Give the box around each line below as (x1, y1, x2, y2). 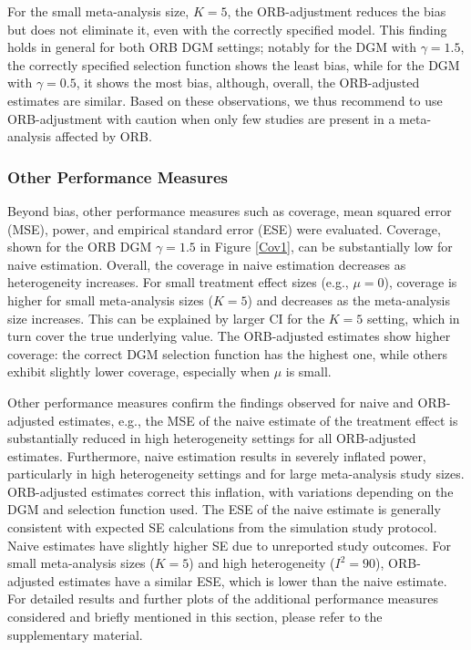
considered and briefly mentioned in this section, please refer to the (7, 607, 383, 626)
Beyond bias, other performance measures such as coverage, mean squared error (7, 201, 452, 220)
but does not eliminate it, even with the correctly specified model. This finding (7, 19, 447, 38)
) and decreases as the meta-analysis (247, 290, 450, 309)
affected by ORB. (55, 127, 152, 146)
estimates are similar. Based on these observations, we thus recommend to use (7, 90, 443, 109)
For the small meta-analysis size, (7, 2, 189, 20)
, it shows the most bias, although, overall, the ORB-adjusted (76, 73, 420, 92)
